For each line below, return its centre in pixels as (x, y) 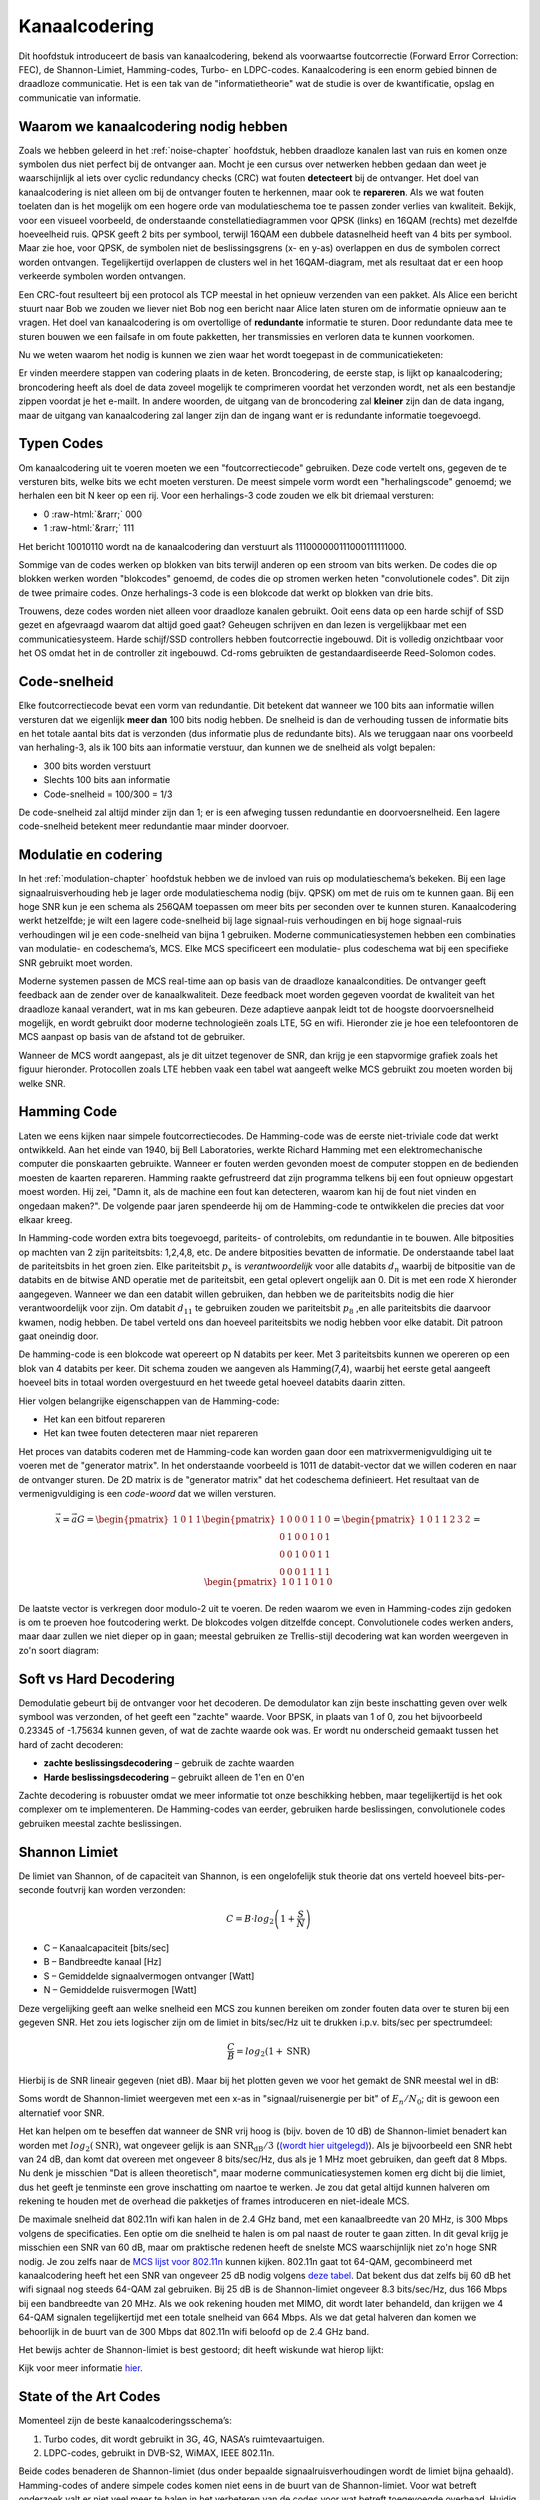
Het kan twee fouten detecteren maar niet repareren (151, 1433)
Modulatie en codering (90, 855)
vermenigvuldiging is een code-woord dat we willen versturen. (147, 1493)
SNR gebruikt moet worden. (75, 962)
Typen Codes (61, 443)
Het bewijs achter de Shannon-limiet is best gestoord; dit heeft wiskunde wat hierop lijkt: (201, 2349)
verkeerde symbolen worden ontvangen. (102, 276)
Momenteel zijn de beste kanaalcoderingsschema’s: (125, 2421)
